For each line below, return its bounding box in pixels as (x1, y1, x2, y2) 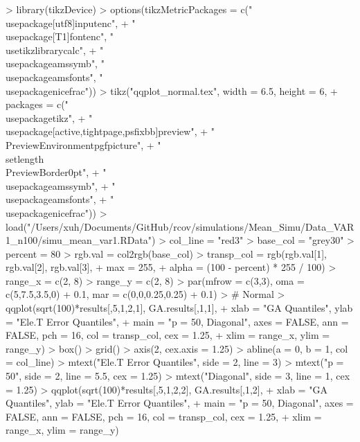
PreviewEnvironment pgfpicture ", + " (6, 137, 161, 152)
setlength (6, 151, 44, 166)
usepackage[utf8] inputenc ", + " (6, 15, 136, 30)
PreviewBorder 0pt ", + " (6, 165, 107, 179)
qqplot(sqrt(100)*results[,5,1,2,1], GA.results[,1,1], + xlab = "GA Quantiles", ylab (6, 301, 353, 315)
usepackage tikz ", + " (6, 110, 93, 125)
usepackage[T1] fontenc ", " (6, 29, 114, 44)
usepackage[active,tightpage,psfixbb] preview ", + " (6, 124, 215, 139)
